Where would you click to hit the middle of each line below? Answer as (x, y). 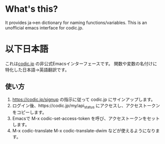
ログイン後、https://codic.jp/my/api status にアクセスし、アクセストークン (86, 106)
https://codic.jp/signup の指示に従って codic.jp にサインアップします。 (84, 99)
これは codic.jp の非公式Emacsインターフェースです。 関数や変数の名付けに (81, 63)
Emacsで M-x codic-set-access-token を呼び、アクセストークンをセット (86, 119)
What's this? (32, 9)
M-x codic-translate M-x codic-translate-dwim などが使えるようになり (84, 131)
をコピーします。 (29, 112)
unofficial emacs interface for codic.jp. (44, 27)
